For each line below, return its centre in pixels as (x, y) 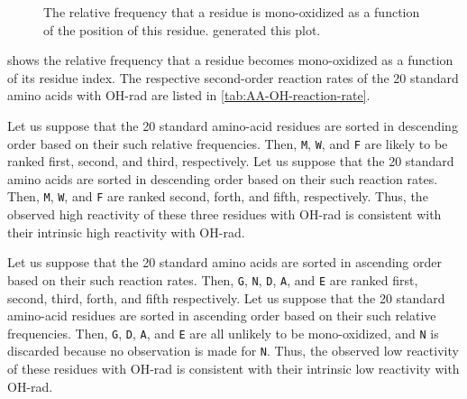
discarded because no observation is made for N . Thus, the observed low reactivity (233, 351)
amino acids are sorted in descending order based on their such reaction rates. (223, 178)
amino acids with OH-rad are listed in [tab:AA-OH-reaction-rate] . (189, 95)
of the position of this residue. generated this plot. (182, 29)
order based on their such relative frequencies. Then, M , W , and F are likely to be (228, 143)
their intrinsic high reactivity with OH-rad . (126, 232)
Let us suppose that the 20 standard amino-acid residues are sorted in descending (233, 125)
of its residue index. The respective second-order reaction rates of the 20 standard (233, 77)
